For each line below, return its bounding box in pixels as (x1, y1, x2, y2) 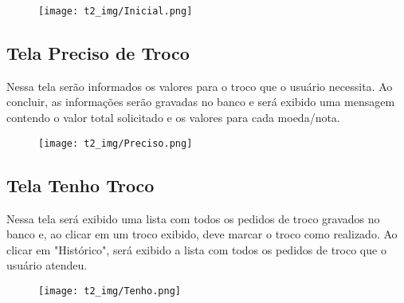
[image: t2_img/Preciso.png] (38, 137, 193, 149)
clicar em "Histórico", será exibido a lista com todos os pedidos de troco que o (6, 241, 386, 258)
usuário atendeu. (6, 257, 88, 273)
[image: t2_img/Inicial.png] (38, 6, 193, 17)
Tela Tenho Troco (6, 172, 155, 197)
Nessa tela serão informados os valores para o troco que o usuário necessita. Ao (6, 77, 393, 94)
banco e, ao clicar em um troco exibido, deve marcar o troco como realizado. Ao (6, 226, 398, 242)
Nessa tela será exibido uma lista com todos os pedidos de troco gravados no (6, 210, 380, 226)
